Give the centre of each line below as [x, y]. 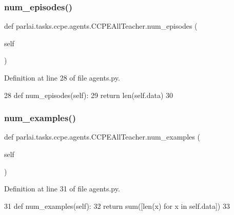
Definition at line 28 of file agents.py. [62, 77]
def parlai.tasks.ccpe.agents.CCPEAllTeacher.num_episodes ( [101, 26]
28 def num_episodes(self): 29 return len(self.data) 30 [89, 95]
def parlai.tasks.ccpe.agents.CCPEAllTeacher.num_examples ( [102, 137]
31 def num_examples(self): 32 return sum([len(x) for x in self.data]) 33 [117, 206]
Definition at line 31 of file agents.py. [62, 189]
